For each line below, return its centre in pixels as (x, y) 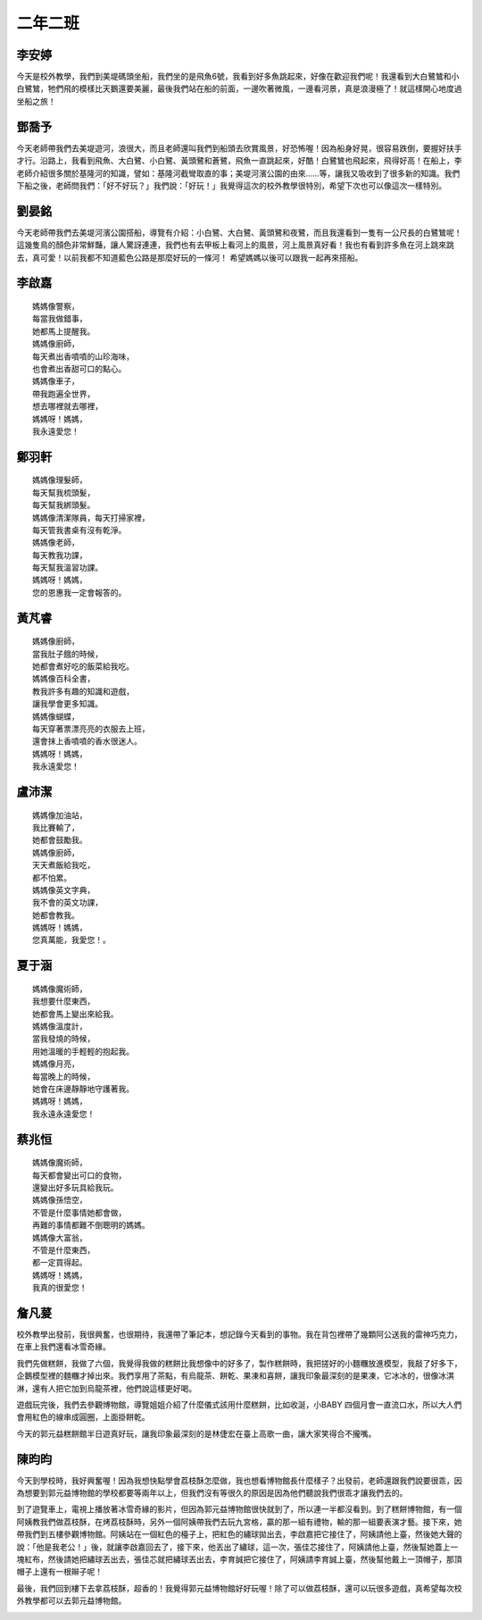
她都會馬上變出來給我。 (75, 1014)
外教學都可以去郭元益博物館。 (71, 1601)
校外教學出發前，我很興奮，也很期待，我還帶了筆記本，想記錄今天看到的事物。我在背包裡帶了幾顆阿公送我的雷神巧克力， (239, 1334)
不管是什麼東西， (64, 1250)
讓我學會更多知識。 (67, 704)
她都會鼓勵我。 (60, 840)
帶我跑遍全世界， (64, 394)
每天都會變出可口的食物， (79, 1175)
